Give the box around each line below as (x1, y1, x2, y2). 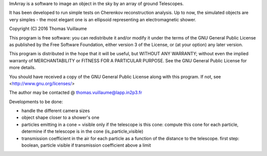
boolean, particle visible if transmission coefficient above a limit (21, 142, 151, 148)
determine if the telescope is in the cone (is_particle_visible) (21, 128, 143, 134)
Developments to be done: (9, 99, 63, 105)
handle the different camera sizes (21, 108, 90, 114)
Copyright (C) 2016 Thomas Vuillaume (9, 26, 87, 32)
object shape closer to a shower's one (21, 115, 100, 120)
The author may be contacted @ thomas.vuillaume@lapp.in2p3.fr (9, 89, 142, 96)
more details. (9, 65, 36, 71)
